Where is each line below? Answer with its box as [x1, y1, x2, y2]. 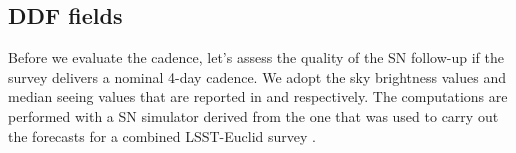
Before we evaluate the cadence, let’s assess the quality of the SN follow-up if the [8, 47, 504, 68]
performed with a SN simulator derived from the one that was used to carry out [8, 105, 499, 126]
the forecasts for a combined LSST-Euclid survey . [8, 125, 316, 146]
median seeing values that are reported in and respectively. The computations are [8, 86, 508, 107]
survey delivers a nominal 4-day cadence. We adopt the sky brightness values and [8, 66, 506, 87]
